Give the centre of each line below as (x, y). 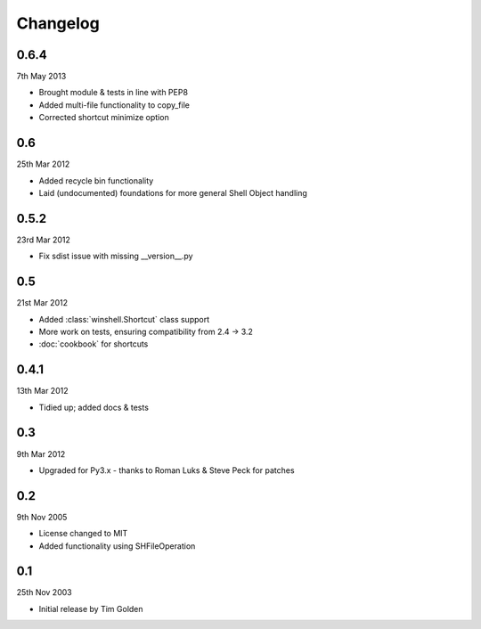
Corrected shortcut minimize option (104, 118)
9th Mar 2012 (41, 453)
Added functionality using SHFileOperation (117, 546)
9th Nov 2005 (42, 517)
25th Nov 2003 (44, 592)
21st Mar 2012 (42, 303)
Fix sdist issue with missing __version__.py (116, 256)
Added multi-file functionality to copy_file (114, 105)
